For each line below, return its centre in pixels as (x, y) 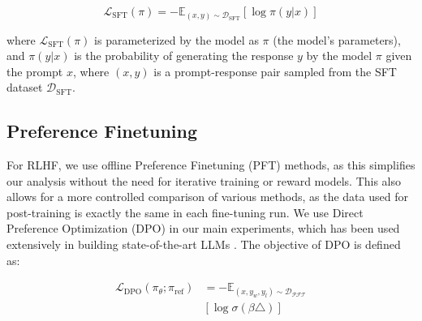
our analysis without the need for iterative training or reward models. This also (204, 180)
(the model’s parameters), (337, 39)
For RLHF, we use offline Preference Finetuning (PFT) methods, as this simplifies (211, 165)
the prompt (35, 71)
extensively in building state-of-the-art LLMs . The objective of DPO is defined (204, 244)
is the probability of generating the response (184, 56)
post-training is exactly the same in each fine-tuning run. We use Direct (185, 212)
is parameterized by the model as (177, 39)
